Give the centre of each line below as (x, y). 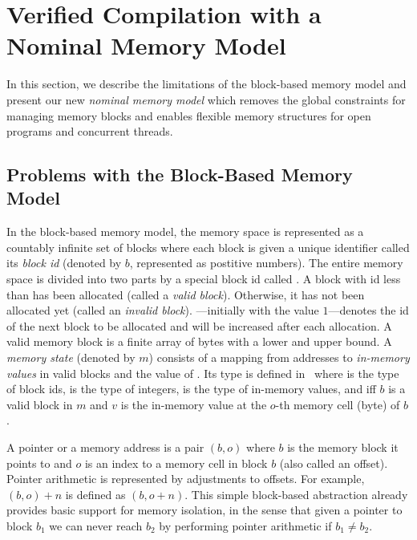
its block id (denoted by (64, 263)
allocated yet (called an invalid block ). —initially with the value (163, 310)
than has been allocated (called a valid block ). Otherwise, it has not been (186, 294)
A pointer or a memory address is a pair (105, 447)
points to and (39, 463)
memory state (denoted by (71, 357)
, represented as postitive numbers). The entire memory (266, 263)
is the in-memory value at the (194, 404)
